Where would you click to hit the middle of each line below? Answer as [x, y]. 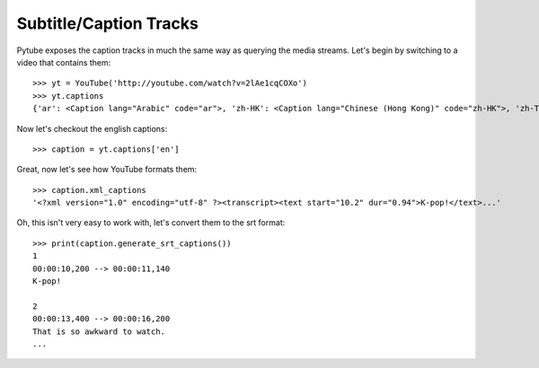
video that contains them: [64, 62]
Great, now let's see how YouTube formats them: [107, 170]
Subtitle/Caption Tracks [108, 23]
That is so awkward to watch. [99, 331]
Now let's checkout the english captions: [92, 128]
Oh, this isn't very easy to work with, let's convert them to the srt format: [151, 223]
